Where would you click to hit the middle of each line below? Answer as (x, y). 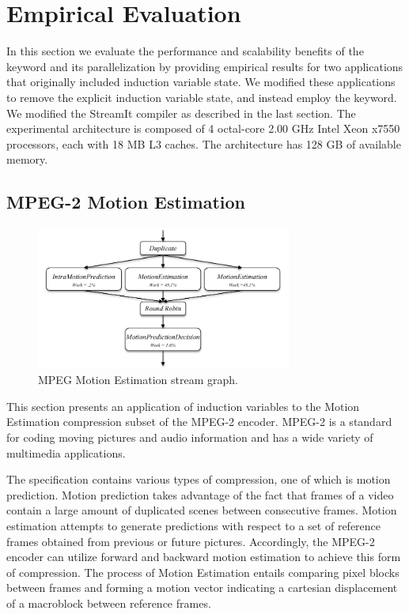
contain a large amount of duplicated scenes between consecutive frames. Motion (202, 510)
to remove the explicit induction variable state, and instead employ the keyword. (202, 97)
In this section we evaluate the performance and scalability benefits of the (185, 51)
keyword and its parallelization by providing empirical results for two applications (205, 66)
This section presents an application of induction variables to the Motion (183, 406)
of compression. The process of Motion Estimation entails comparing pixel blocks (203, 572)
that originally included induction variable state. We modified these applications (201, 82)
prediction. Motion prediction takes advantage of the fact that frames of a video (200, 494)
